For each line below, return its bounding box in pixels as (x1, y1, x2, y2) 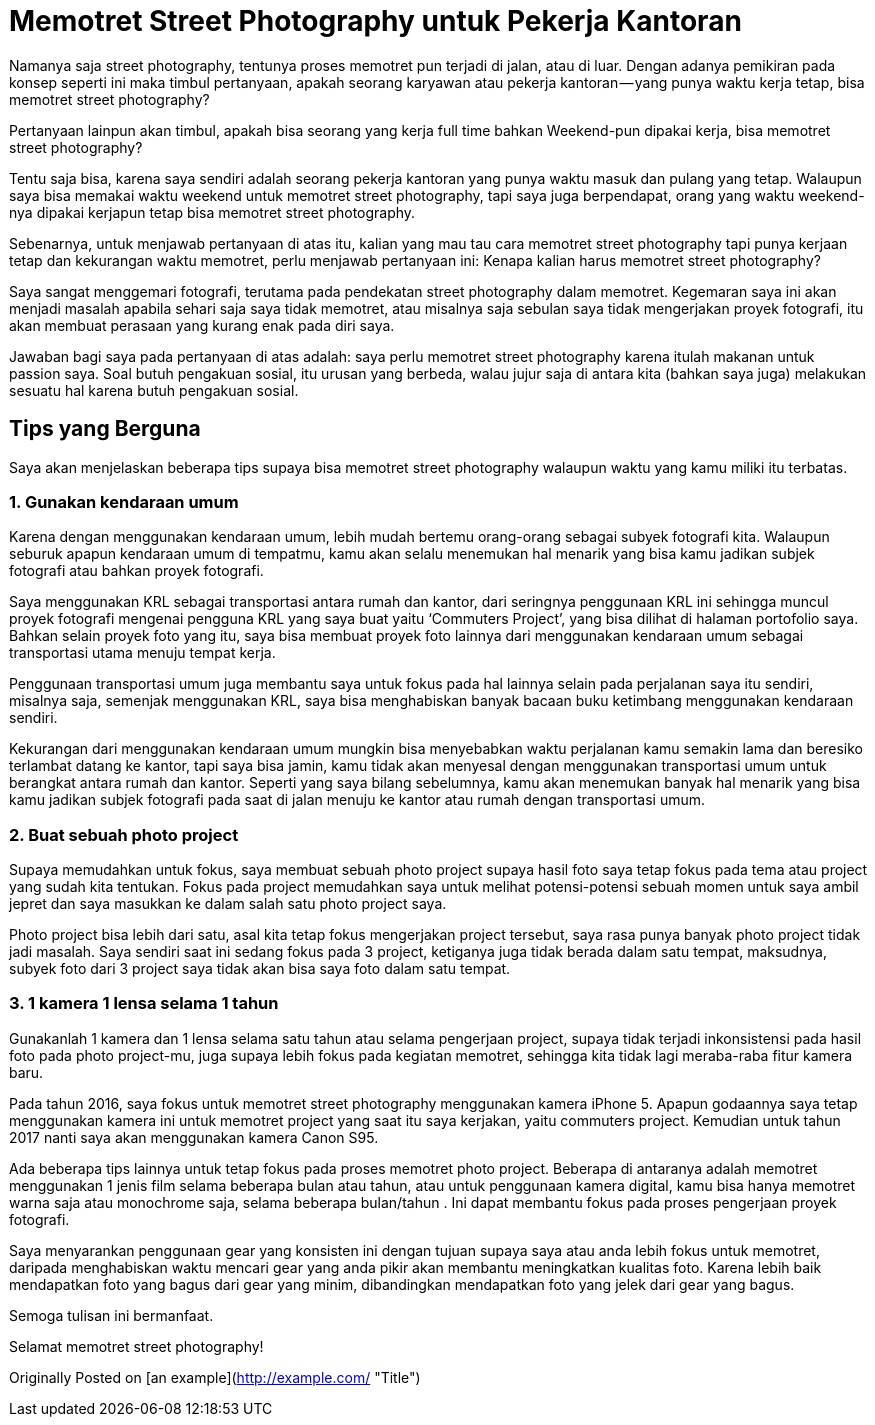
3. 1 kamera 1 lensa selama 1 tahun (9, 993, 279, 1014)
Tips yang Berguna (9, 416, 201, 442)
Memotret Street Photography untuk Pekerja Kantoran (9, 4, 742, 38)
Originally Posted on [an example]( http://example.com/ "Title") (9, 1368, 421, 1386)
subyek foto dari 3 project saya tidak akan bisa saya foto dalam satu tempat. (9, 960, 511, 978)
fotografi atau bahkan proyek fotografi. (9, 562, 264, 580)
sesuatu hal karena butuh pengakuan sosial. (9, 381, 299, 399)
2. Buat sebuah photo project (9, 824, 239, 845)
